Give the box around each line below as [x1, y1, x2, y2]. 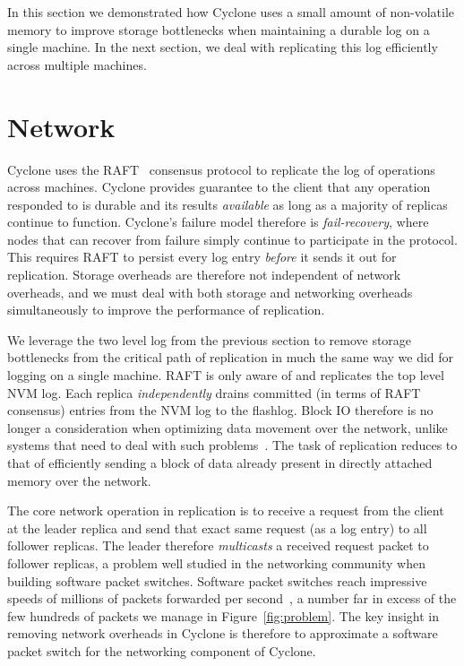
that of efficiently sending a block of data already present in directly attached [7, 454, 433, 471]
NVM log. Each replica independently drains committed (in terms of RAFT [7, 383, 421, 402]
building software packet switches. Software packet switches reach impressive [7, 571, 427, 590]
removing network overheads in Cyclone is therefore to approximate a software [7, 624, 438, 643]
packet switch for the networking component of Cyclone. [7, 641, 316, 660]
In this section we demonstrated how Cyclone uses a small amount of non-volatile [7, 3, 454, 21]
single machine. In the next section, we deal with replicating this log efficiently [7, 38, 438, 56]
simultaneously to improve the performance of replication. [7, 300, 325, 319]
